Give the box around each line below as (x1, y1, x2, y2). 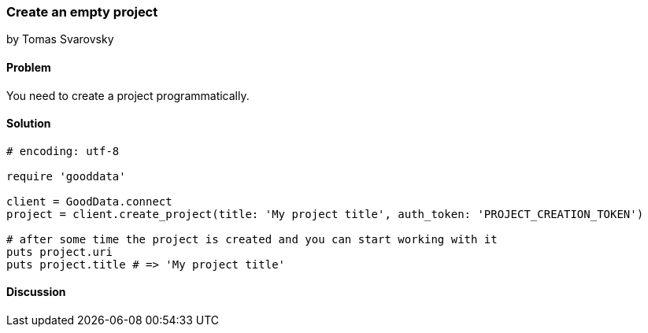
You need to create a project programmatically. (6, 88, 250, 102)
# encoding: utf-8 (6, 144, 120, 157)
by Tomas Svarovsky (6, 32, 114, 46)
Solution (6, 117, 51, 131)
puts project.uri (6, 245, 113, 258)
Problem (6, 60, 51, 74)
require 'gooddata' (6, 169, 126, 183)
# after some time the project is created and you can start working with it (6, 232, 498, 246)
